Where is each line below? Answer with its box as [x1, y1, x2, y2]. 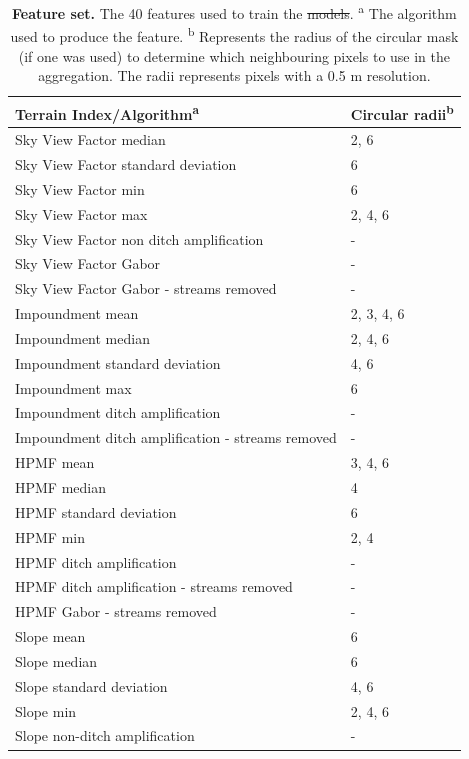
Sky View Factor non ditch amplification [15, 228, 264, 249]
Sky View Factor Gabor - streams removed [15, 278, 277, 299]
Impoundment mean [15, 303, 139, 324]
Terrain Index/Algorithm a [15, 100, 200, 124]
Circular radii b [350, 100, 454, 124]
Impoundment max [15, 377, 132, 398]
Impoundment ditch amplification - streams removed [15, 427, 337, 448]
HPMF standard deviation [15, 501, 177, 522]
